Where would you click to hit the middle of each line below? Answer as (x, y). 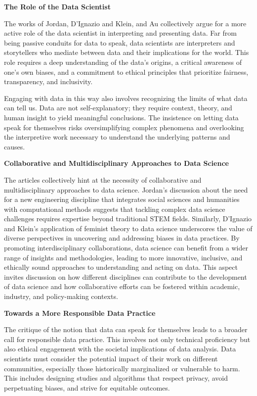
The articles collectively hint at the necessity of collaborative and (103, 179)
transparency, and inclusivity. (48, 81)
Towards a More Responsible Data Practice (80, 313)
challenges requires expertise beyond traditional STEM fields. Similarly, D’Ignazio (128, 219)
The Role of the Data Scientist (57, 6)
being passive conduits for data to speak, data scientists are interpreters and (120, 42)
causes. (15, 146)
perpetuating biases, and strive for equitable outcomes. (87, 387)
